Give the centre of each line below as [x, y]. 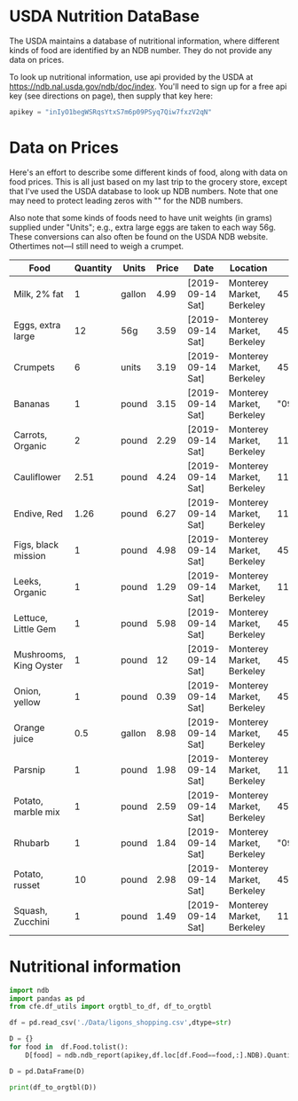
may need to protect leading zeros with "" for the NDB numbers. [126, 201]
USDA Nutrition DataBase [104, 16]
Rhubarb [32, 843]
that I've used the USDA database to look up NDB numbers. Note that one [144, 191]
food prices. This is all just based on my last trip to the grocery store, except [149, 181]
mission [30, 555]
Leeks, [27, 581]
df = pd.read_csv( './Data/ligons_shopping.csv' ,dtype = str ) [121, 1023]
